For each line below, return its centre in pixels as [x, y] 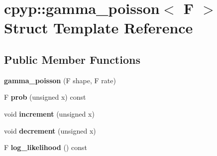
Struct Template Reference [99, 28]
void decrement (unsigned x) [50, 130]
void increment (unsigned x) [49, 113]
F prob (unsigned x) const [45, 97]
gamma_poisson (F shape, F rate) [60, 80]
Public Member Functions [72, 59]
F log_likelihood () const [46, 147]
